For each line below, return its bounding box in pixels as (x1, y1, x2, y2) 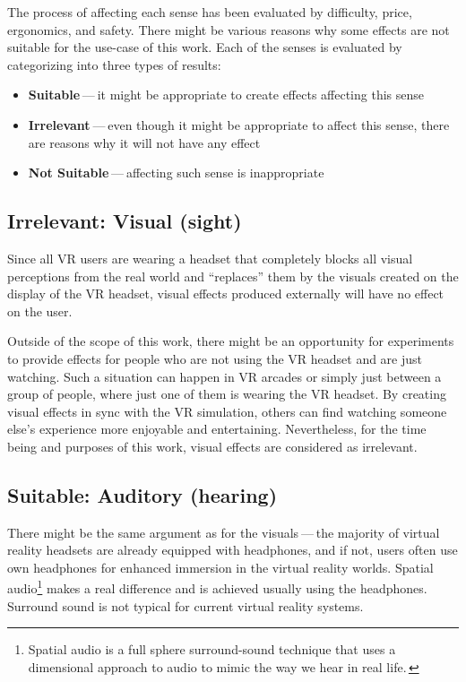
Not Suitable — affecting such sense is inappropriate (28, 163, 324, 182)
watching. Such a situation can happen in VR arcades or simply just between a (7, 367, 442, 385)
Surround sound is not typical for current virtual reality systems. (7, 596, 364, 615)
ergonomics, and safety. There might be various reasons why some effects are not (7, 20, 450, 39)
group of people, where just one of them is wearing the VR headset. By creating (7, 384, 446, 403)
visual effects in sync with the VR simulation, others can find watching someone (7, 401, 447, 420)
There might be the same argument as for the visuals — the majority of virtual (7, 522, 440, 541)
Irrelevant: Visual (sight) (7, 207, 242, 235)
